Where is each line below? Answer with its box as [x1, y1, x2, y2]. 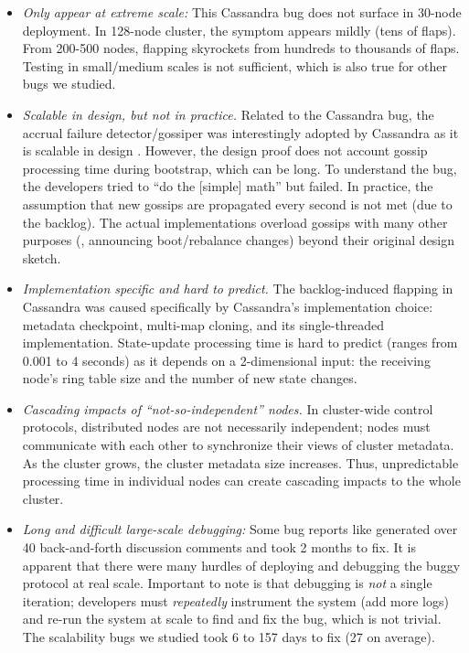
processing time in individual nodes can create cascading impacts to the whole [22, 471, 461, 490]
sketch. [22, 248, 61, 267]
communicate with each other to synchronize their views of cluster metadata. [22, 435, 454, 455]
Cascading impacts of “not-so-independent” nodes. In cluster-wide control [22, 399, 433, 418]
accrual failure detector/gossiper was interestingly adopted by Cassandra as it [22, 123, 459, 142]
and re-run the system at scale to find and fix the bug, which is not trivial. [22, 609, 442, 628]
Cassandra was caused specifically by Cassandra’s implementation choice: [22, 296, 433, 316]
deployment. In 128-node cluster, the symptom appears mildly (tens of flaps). [22, 20, 456, 39]
